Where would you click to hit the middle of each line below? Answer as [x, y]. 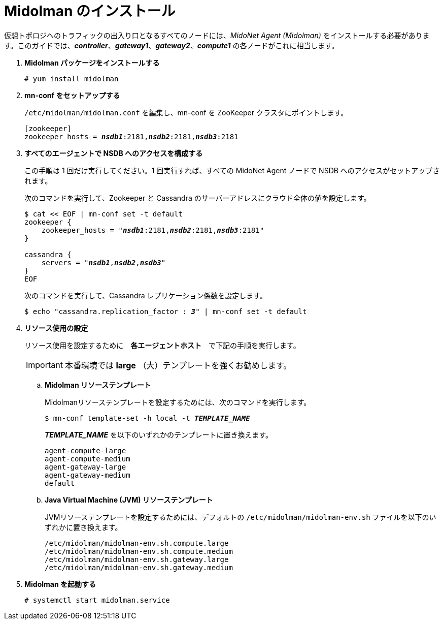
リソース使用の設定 [56, 328]
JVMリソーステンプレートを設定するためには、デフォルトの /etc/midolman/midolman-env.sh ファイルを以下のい [241, 517]
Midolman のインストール [90, 11]
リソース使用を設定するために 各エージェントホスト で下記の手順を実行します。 [162, 345]
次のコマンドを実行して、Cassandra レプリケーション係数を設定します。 [146, 295]
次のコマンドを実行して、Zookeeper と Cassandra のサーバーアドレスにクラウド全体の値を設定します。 [198, 198]
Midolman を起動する [60, 584]
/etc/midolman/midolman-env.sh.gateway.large [137, 559]
